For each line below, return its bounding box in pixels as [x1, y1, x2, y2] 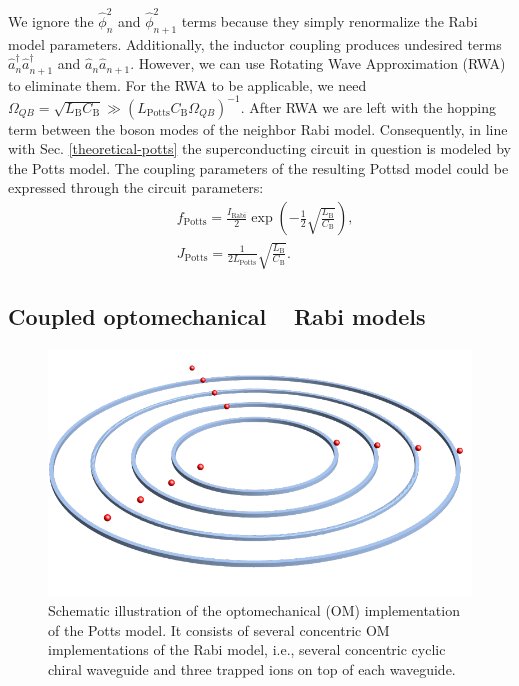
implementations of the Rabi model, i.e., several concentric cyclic [48, 639, 446, 660]
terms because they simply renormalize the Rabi [181, 10, 478, 31]
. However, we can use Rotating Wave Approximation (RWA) [130, 53, 506, 74]
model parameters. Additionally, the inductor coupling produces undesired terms [8, 33, 502, 54]
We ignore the [8, 10, 94, 31]
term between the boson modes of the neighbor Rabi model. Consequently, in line [8, 118, 508, 139]
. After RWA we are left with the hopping [240, 96, 497, 117]
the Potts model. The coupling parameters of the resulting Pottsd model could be [8, 157, 509, 178]
